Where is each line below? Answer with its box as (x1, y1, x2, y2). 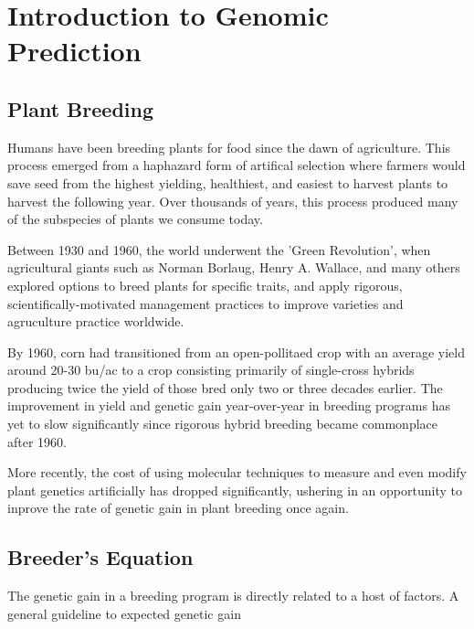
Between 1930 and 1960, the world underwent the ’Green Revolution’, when (7, 240, 431, 259)
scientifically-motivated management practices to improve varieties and (7, 293, 404, 313)
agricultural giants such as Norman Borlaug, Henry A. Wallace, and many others (7, 258, 460, 277)
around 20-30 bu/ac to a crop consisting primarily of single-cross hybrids (7, 360, 415, 379)
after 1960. (7, 432, 67, 451)
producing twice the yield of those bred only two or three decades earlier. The (7, 378, 443, 397)
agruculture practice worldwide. (7, 312, 184, 331)
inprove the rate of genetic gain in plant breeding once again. (7, 498, 349, 517)
